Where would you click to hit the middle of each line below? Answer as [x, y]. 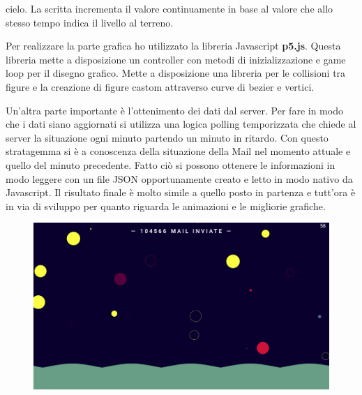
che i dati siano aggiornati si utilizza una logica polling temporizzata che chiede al [181, 124]
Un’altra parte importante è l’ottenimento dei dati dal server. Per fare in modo [174, 110]
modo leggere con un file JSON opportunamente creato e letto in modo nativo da [179, 178]
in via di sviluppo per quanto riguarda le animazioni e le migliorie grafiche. [166, 206]
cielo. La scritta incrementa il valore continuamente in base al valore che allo [169, 8]
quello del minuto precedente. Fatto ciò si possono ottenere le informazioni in [171, 164]
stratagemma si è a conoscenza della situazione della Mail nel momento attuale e [178, 151]
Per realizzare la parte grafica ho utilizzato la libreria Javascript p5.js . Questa [173, 46]
